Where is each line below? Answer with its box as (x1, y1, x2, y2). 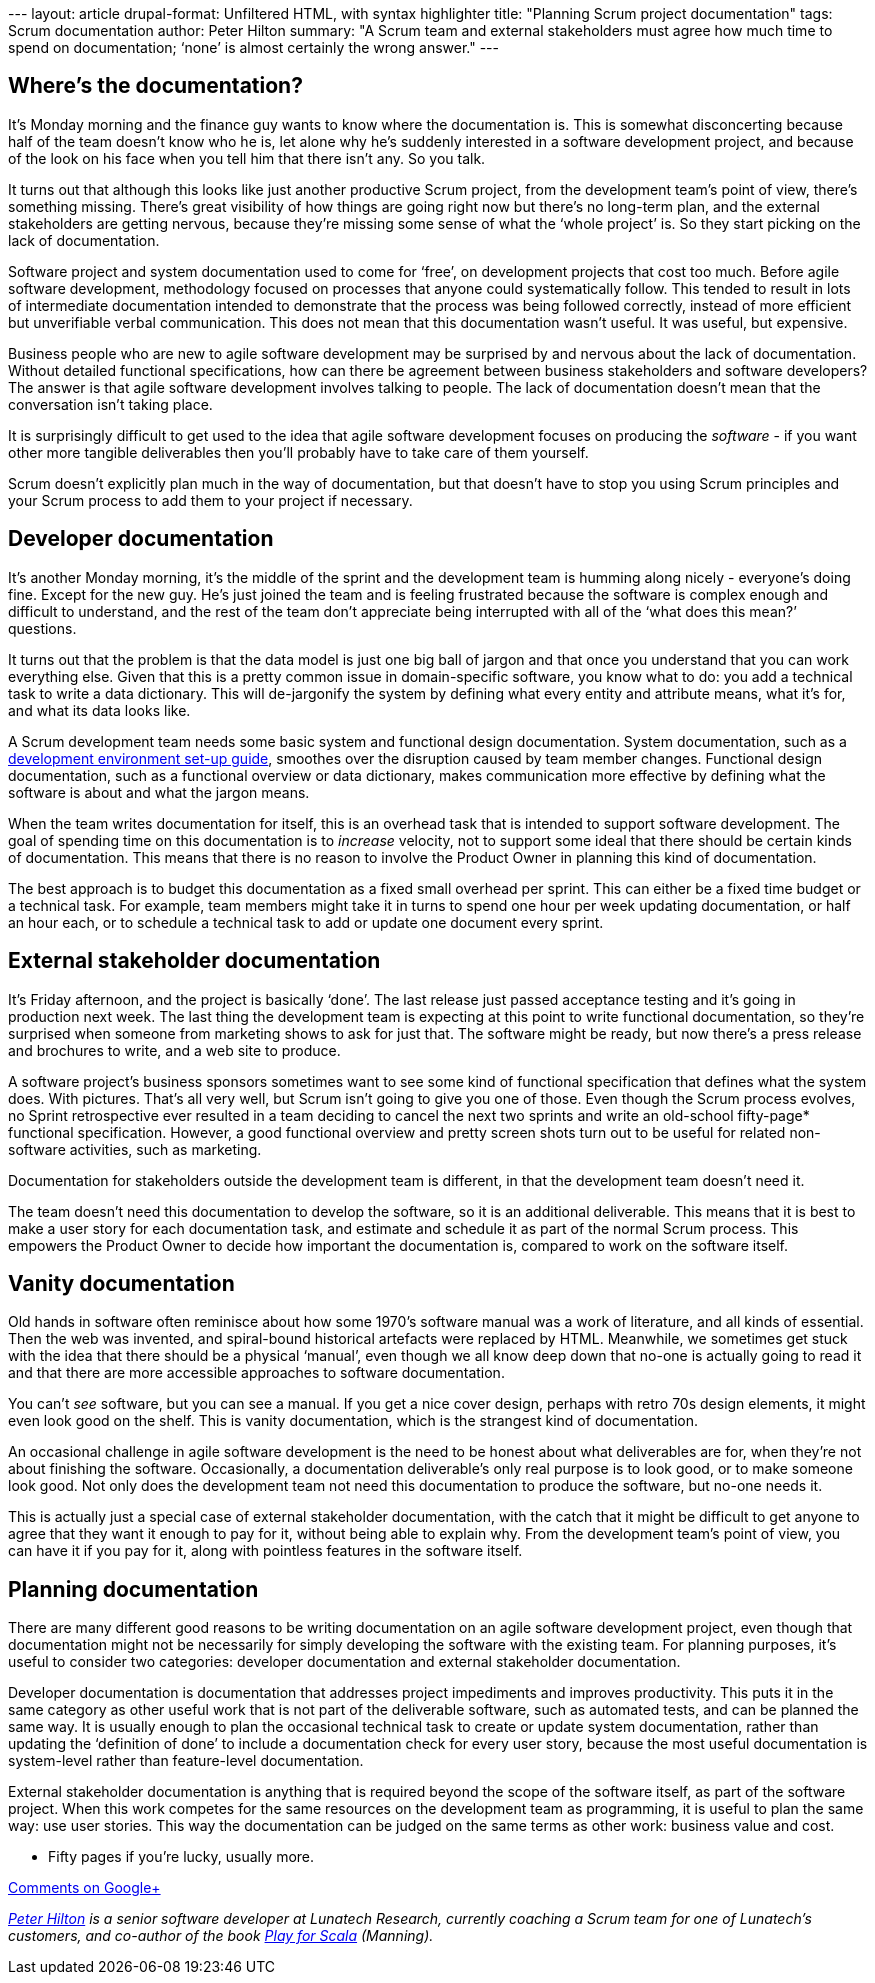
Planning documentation (8, 1576, 259, 1602)
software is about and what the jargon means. (8, 783, 310, 801)
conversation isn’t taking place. (8, 395, 213, 413)
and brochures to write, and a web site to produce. (8, 1041, 341, 1059)
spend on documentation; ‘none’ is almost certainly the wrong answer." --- (8, 39, 499, 56)
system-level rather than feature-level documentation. (8, 1752, 364, 1770)
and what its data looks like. (8, 701, 191, 719)
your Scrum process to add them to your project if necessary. (8, 491, 413, 509)
